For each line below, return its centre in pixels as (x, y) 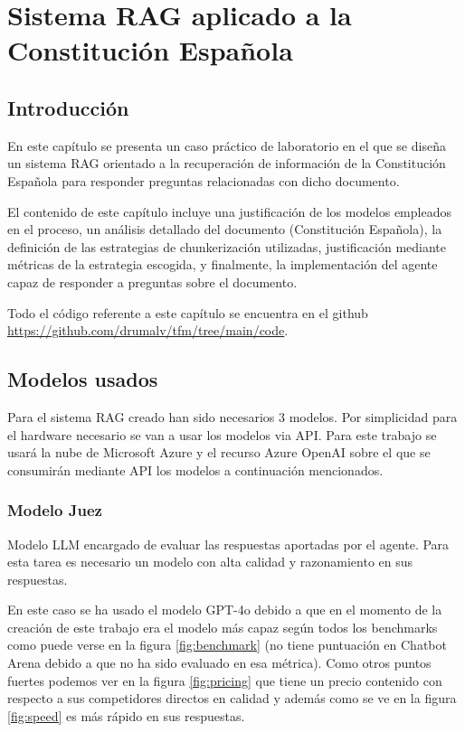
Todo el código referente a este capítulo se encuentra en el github (188, 312)
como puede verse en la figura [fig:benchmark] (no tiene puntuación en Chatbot (227, 645)
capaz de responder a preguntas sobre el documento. (152, 282)
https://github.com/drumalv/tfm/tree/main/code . (148, 330)
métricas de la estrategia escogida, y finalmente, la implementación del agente (223, 264)
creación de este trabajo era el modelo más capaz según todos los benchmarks (223, 627)
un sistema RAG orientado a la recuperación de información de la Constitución (227, 163)
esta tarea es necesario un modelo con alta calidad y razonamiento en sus (210, 562)
